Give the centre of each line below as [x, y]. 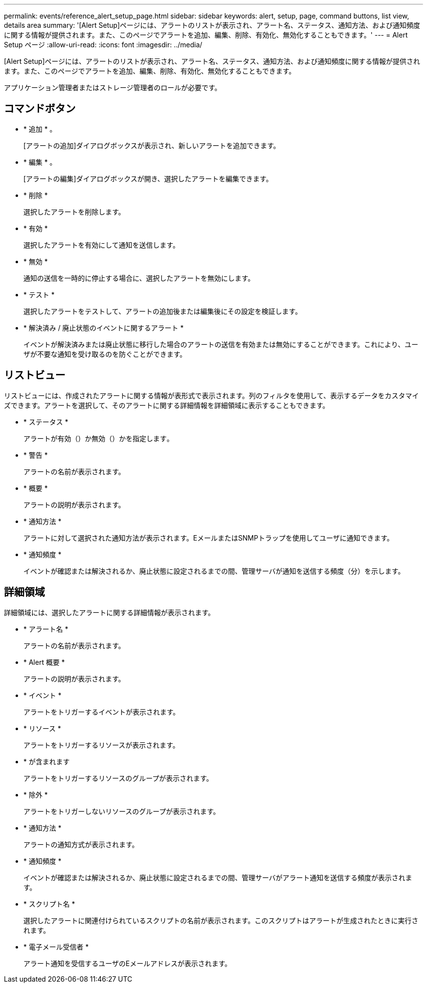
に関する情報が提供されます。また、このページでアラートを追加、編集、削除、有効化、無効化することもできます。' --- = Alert [206, 35]
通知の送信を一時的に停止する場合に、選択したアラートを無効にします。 [139, 278]
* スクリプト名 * [49, 904]
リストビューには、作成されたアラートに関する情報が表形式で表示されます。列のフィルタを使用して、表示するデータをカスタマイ [212, 395]
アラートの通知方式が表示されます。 [81, 844]
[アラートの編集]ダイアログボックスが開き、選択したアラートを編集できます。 [148, 178]
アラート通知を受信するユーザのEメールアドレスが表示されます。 [127, 963]
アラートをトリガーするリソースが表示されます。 [101, 745]
